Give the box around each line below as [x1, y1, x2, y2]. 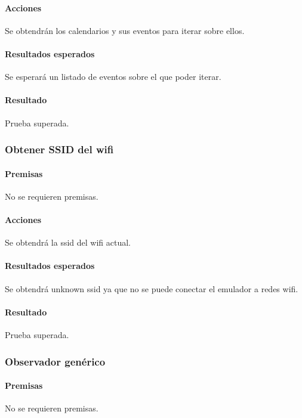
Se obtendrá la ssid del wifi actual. [5, 236, 131, 249]
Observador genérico [5, 354, 106, 369]
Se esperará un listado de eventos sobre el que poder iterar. [5, 70, 221, 83]
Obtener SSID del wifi [5, 142, 114, 157]
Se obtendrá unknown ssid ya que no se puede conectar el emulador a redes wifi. [5, 282, 298, 295]
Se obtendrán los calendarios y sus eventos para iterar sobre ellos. [5, 24, 245, 36]
